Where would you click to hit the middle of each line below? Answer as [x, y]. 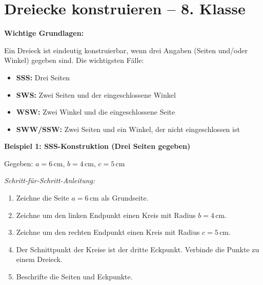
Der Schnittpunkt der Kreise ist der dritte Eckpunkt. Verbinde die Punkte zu [138, 249]
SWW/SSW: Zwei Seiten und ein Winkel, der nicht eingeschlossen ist [128, 129]
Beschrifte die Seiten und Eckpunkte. [74, 277]
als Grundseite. [125, 198]
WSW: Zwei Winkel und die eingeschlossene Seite [96, 112]
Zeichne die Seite [43, 198]
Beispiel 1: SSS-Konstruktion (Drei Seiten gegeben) [97, 146]
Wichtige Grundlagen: [44, 33]
